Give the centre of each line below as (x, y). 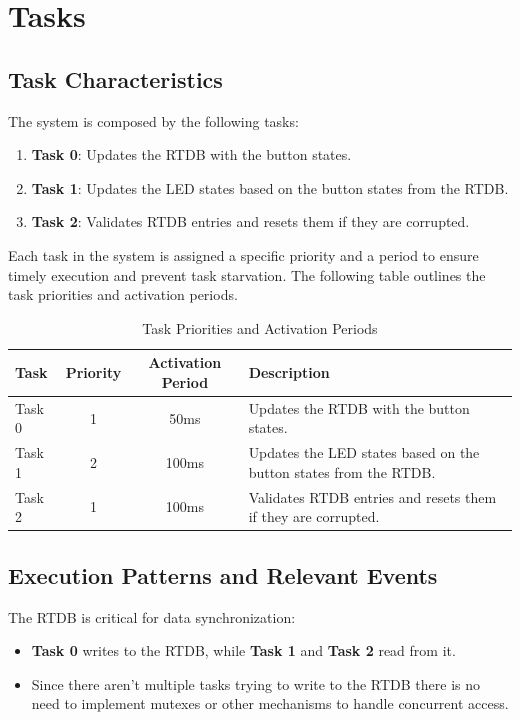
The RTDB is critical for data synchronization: (152, 616)
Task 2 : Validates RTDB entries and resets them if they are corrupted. (250, 221)
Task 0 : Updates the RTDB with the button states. (191, 154)
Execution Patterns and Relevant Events (223, 574)
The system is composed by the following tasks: (153, 120)
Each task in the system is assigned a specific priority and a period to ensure (243, 254)
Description (289, 372)
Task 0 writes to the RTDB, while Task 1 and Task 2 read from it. (243, 650)
